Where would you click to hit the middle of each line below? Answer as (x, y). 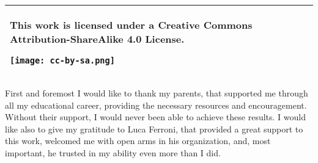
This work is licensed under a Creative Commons (131, 25)
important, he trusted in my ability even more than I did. (113, 152)
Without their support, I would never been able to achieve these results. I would (156, 117)
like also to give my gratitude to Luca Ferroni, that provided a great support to (154, 129)
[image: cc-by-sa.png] (62, 60)
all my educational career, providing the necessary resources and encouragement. (156, 105)
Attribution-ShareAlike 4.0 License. (97, 39)
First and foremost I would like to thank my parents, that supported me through (157, 93)
